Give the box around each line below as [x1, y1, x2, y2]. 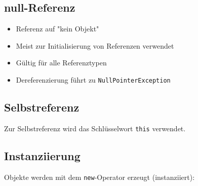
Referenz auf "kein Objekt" [16, 23, 99, 34]
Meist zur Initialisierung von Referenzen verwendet [16, 40, 174, 51]
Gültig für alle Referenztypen [16, 57, 107, 68]
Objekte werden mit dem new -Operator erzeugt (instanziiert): [4, 171, 195, 182]
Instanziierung [4, 147, 81, 163]
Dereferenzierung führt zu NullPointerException [16, 74, 171, 85]
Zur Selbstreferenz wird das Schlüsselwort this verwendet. [4, 123, 186, 133]
